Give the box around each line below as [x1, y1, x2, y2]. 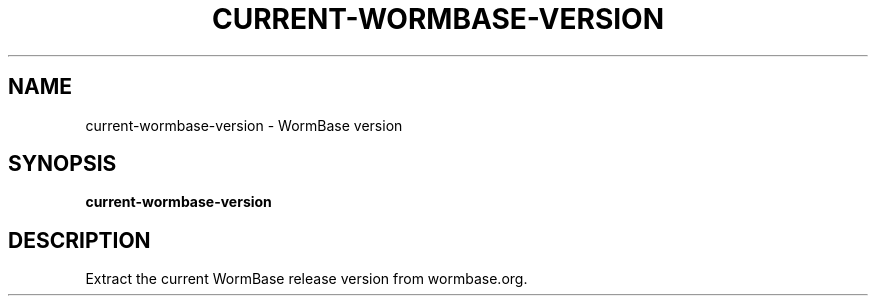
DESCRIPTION [8, 227, 151, 253]
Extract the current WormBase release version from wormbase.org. [85, 270, 528, 288]
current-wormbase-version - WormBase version [85, 116, 403, 134]
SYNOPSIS [8, 151, 117, 177]
